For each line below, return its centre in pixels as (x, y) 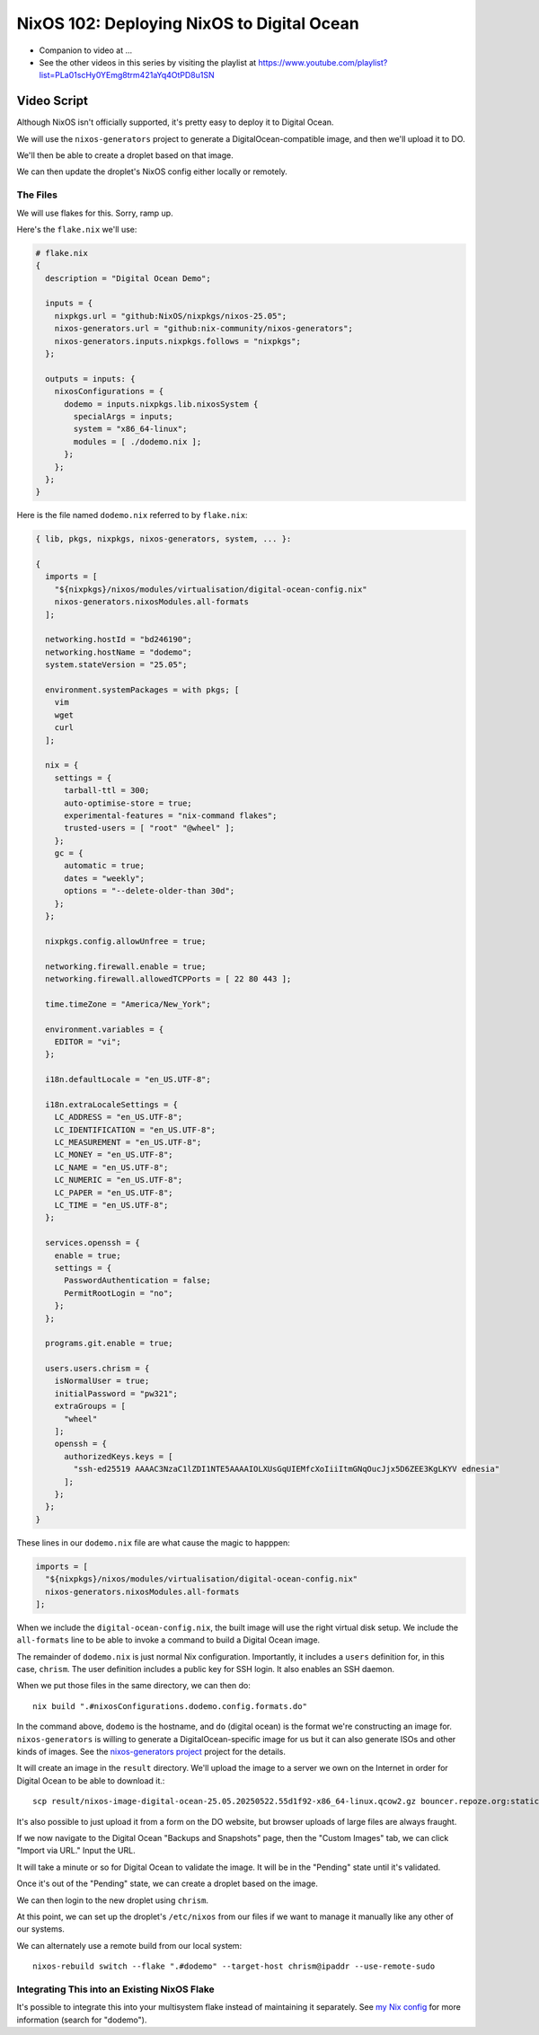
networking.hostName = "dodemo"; (119, 652)
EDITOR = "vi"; (88, 1041)
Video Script (53, 101)
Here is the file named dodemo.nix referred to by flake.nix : (132, 515)
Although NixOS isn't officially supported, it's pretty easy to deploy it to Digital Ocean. (175, 122)
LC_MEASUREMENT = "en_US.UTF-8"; (128, 1142)
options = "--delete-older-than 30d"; (150, 891)
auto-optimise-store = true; (128, 803)
